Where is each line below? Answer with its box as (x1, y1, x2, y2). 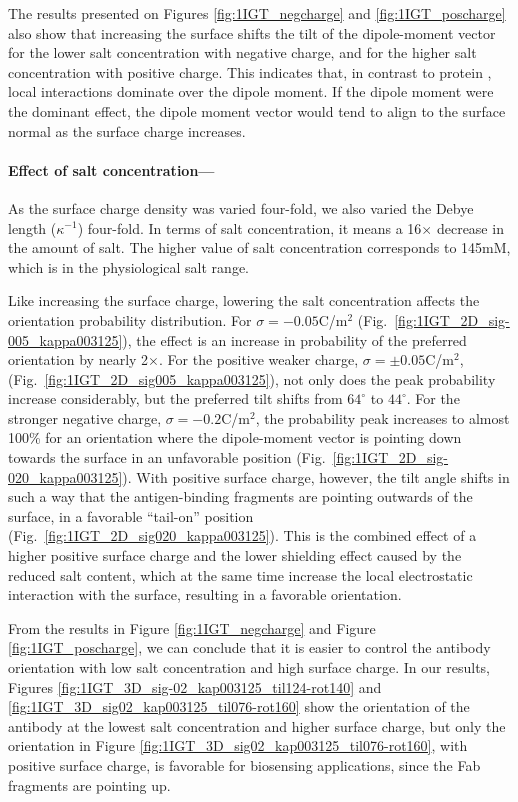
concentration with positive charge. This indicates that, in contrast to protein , (8, 61, 492, 82)
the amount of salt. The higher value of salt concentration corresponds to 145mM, (8, 237, 511, 258)
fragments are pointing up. (8, 774, 171, 795)
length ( (8, 217, 57, 238)
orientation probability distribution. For (8, 309, 252, 330)
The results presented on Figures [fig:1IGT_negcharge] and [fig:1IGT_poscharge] (8, 3, 506, 23)
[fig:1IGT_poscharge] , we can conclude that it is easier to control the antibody (8, 637, 491, 658)
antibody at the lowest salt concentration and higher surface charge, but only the (8, 715, 506, 736)
